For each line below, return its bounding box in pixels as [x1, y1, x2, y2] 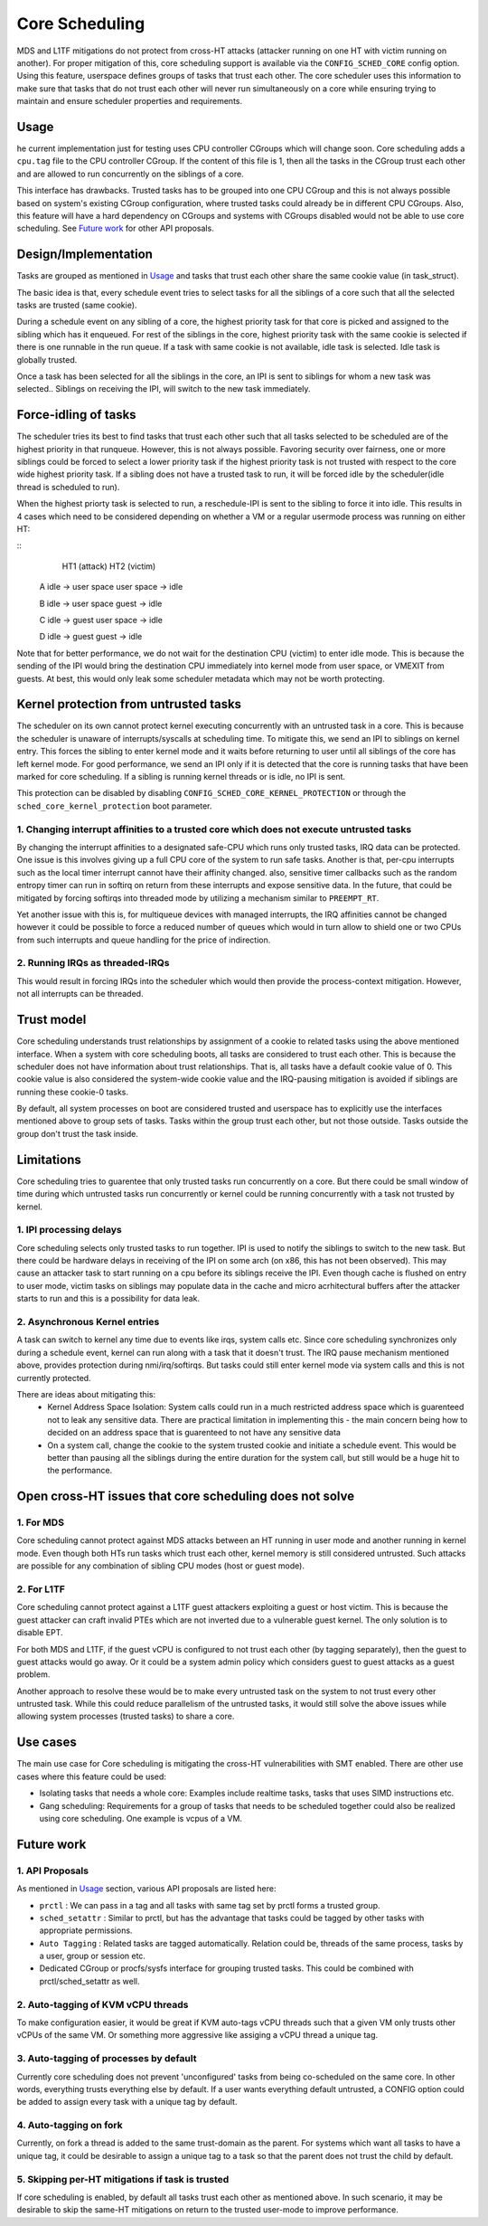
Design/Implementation [16, 247, 154, 262]
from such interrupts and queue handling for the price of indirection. [16, 934, 271, 945]
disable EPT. [16, 1627, 63, 1638]
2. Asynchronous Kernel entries [16, 1316, 160, 1328]
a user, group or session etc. [39, 1950, 146, 1962]
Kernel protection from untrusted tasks [16, 696, 242, 712]
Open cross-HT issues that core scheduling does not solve [16, 1489, 355, 1504]
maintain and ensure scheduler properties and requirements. [16, 96, 243, 107]
